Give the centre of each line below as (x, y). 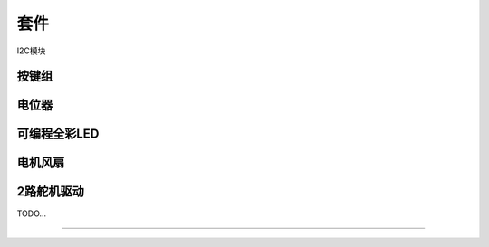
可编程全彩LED (58, 134)
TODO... (32, 214)
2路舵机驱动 (51, 191)
